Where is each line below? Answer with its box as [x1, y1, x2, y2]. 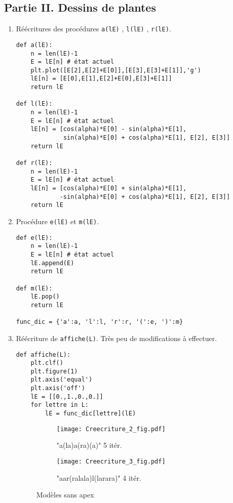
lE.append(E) [30, 259, 74, 267]
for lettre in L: [30, 401, 89, 409]
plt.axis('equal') [30, 376, 93, 384]
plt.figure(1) [30, 367, 78, 375]
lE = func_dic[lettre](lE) [45, 410, 136, 417]
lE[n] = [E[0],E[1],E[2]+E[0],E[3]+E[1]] [30, 75, 172, 82]
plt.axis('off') [30, 385, 85, 392]
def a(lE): [16, 41, 53, 49]
